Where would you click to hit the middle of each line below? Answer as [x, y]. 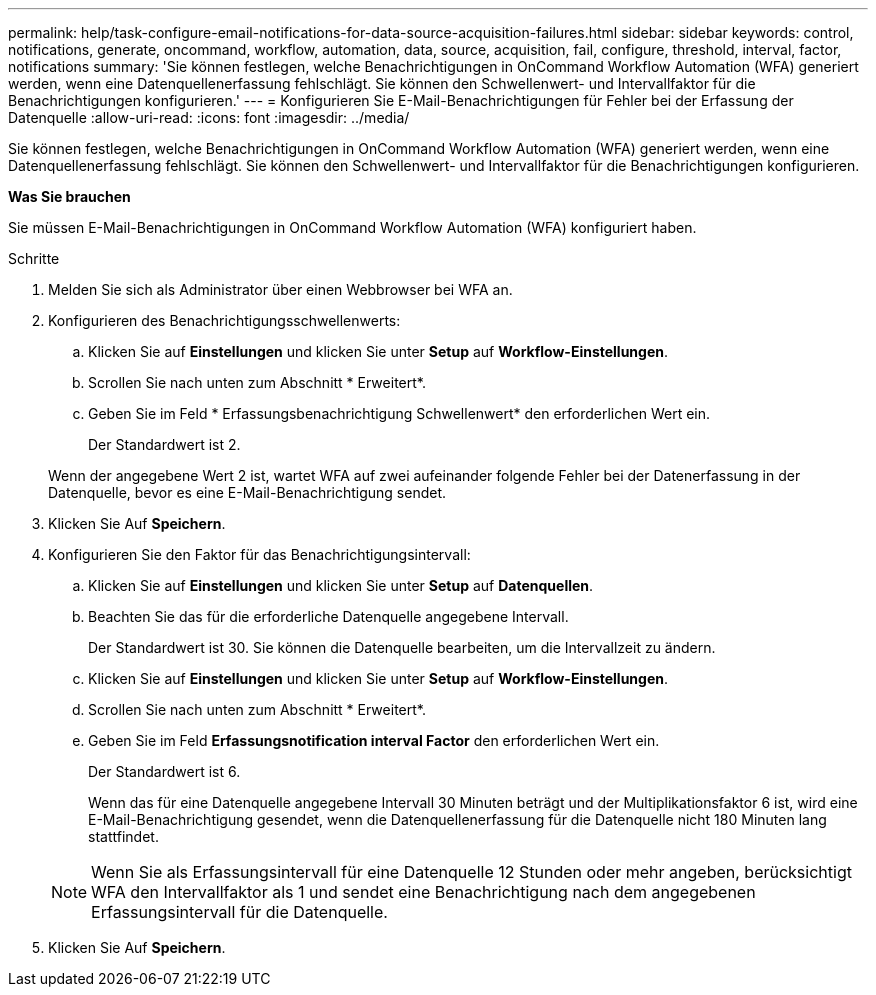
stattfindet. [123, 836]
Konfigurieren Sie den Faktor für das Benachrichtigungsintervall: [259, 554]
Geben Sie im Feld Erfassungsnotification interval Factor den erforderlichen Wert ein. [374, 740]
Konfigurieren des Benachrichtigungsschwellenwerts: [224, 320]
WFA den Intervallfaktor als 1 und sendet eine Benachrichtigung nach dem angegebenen [423, 892]
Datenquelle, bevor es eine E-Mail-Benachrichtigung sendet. [247, 492]
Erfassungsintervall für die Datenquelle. [239, 912]
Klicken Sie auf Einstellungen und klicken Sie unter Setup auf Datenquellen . [341, 585]
